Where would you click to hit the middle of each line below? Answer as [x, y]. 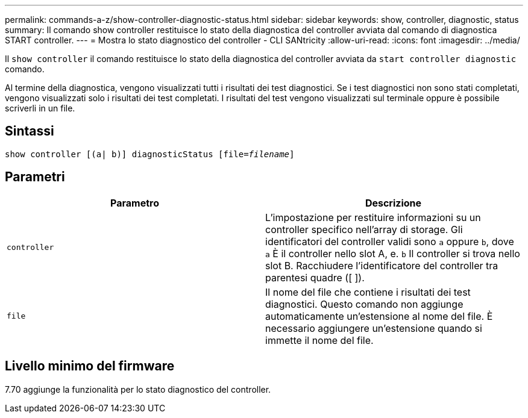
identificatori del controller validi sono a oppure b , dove [390, 241]
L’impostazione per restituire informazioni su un [373, 217]
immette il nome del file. [319, 340]
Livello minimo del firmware [90, 366]
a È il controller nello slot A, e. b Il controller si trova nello [393, 253]
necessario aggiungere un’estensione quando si [374, 328]
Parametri [35, 177]
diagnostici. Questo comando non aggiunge [364, 304]
